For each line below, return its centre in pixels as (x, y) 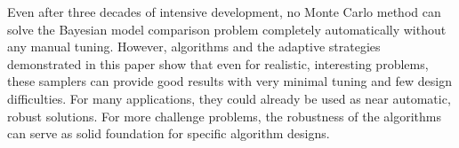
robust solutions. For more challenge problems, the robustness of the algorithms (224, 116)
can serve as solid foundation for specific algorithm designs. (169, 133)
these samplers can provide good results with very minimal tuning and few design (229, 81)
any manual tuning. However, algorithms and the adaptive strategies (194, 47)
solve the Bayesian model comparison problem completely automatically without (227, 29)
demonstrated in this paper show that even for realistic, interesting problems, (218, 63)
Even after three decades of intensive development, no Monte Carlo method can (224, 12)
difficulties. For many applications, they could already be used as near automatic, (229, 98)
